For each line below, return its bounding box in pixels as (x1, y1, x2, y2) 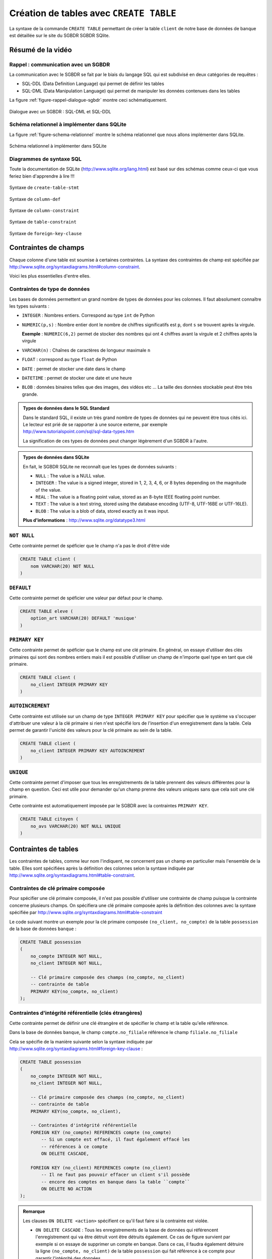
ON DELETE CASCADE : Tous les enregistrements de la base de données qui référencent (35, 1227, 219, 1233)
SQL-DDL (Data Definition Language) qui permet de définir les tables (22, 81, 165, 87)
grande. (22, 391, 38, 397)
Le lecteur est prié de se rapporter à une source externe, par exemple (23, 421, 168, 428)
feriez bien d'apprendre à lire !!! (9, 173, 75, 179)
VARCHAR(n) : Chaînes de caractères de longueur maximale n (22, 347, 151, 353)
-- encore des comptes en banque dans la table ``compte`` (41, 1179, 190, 1184)
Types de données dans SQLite (23, 454, 90, 460)
